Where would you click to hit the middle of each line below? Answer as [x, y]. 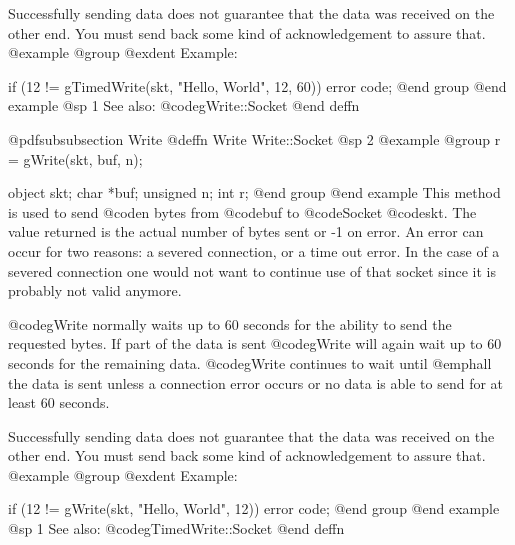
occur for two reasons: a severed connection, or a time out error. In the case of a [254, 250]
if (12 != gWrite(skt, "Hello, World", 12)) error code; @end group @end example [254, 508]
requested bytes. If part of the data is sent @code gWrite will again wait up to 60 [255, 343]
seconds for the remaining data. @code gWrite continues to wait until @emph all [250, 362]
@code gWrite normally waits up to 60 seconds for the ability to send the [230, 323]
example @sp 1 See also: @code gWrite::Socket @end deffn [184, 105]
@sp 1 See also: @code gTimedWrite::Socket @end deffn [176, 528]
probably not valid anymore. [95, 290]
